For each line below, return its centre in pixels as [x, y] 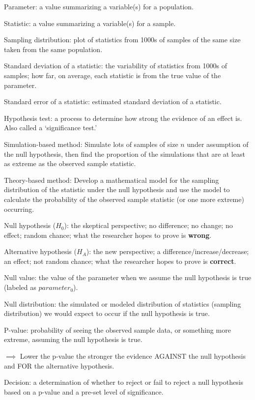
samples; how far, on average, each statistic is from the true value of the [113, 75]
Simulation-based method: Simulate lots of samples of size [91, 144]
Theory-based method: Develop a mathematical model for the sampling [112, 180]
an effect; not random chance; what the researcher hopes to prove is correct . [120, 261]
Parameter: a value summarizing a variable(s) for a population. [99, 6]
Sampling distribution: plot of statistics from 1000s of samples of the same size [122, 40]
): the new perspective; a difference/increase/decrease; [168, 251]
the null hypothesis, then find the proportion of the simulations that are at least [125, 154]
